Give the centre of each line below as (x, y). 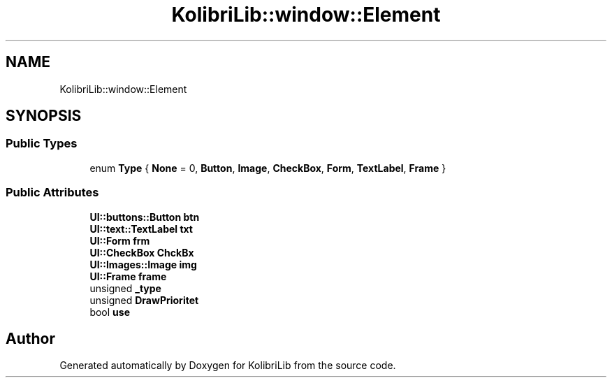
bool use (110, 312)
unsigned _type (125, 288)
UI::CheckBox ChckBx (142, 252)
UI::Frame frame (128, 276)
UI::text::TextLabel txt (141, 229)
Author (30, 338)
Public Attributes (52, 193)
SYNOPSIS (44, 116)
